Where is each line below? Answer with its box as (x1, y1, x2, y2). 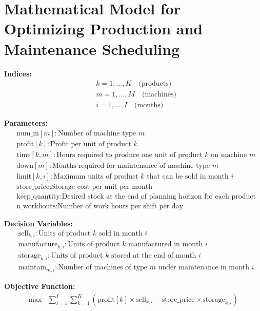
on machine (211, 151, 247, 159)
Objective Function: (4, 280, 75, 291)
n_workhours (16, 203, 56, 210)
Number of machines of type (58, 264, 148, 271)
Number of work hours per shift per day (57, 203, 184, 210)
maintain (18, 264, 47, 271)
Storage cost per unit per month (51, 183, 152, 190)
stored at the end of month (111, 251, 196, 259)
